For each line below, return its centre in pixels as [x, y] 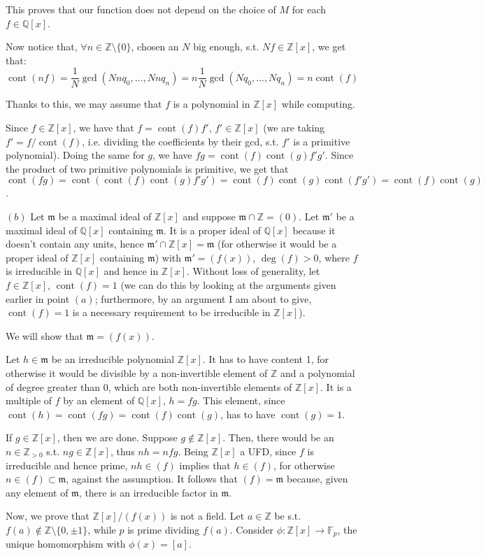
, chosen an [155, 47]
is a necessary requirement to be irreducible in [171, 312]
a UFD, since [268, 451]
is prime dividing [164, 529]
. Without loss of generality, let [253, 271]
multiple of [29, 400]
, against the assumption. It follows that [152, 479]
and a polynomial [318, 372]
